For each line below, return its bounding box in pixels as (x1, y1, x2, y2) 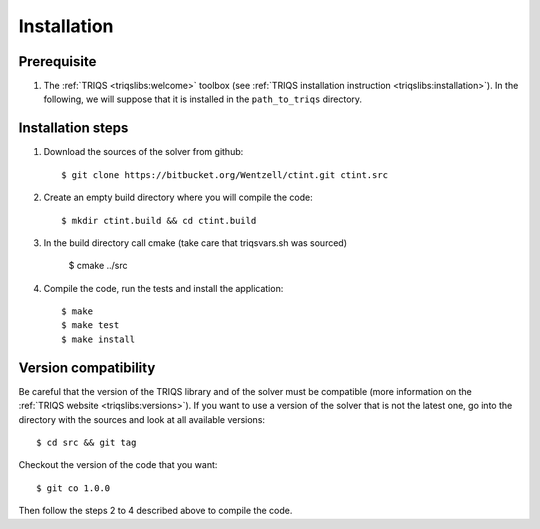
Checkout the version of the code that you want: (18, 459, 218, 471)
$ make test (61, 320, 120, 331)
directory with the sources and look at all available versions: (18, 413, 265, 425)
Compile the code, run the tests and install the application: (43, 282, 284, 294)
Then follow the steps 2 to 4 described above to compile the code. (18, 505, 293, 517)
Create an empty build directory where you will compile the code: (43, 191, 314, 204)
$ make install (61, 333, 136, 345)
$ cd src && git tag (36, 436, 137, 448)
